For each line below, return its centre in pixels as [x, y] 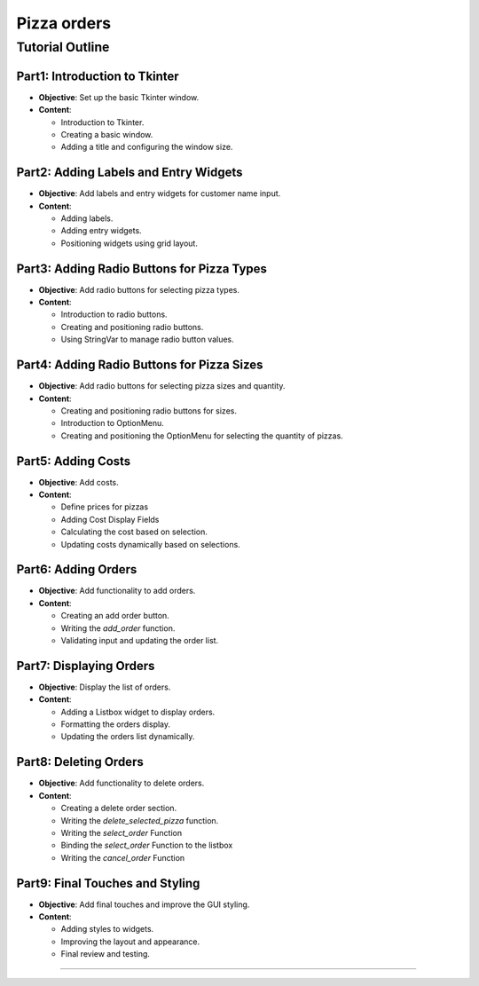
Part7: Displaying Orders [86, 666]
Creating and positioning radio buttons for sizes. [149, 410]
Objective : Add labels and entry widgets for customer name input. [160, 193]
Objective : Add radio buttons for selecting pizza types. [139, 289]
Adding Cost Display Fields [110, 519]
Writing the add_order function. [118, 628]
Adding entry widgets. [101, 231]
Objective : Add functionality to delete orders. [122, 783]
